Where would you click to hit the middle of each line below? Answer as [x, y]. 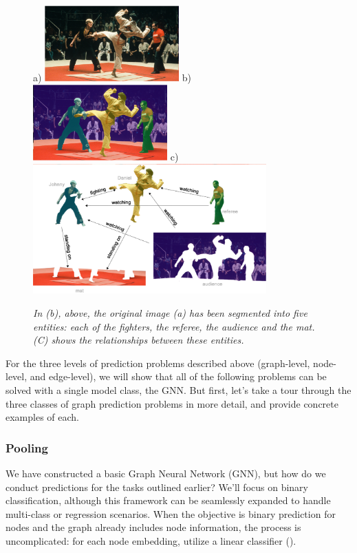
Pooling [27, 447]
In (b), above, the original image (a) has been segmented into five [170, 313]
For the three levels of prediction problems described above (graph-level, [158, 363]
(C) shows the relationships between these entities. [139, 340]
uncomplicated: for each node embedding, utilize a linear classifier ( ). [151, 540]
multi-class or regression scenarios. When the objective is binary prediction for [171, 513]
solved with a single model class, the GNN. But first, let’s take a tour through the [178, 390]
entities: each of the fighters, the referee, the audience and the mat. [174, 326]
